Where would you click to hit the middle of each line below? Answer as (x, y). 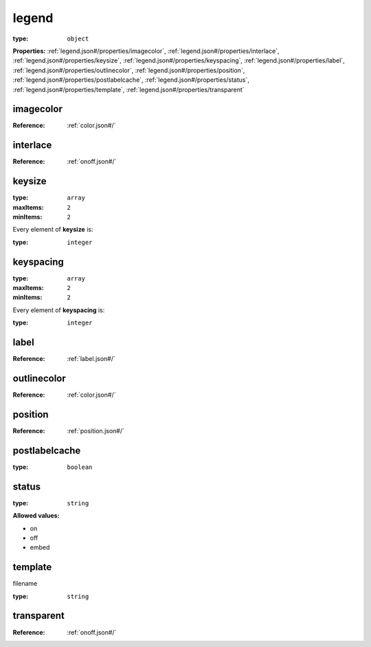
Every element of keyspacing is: (59, 310)
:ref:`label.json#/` (91, 359)
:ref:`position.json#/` (96, 430)
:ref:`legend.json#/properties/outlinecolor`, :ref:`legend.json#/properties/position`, (129, 70)
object (78, 39)
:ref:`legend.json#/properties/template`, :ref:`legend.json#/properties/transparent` (128, 89)
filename (25, 584)
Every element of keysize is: (53, 230)
